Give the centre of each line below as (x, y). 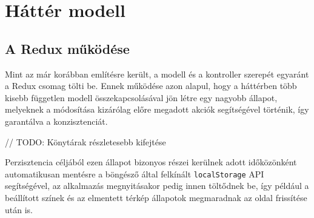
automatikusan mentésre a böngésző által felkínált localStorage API (135, 173)
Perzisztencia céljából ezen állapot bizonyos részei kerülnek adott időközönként (151, 162)
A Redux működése (67, 48)
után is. (19, 209)
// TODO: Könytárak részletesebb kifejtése (85, 141)
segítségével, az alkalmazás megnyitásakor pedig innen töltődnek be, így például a (157, 186)
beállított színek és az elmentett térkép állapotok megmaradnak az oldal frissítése (156, 197)
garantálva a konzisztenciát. (56, 121)
